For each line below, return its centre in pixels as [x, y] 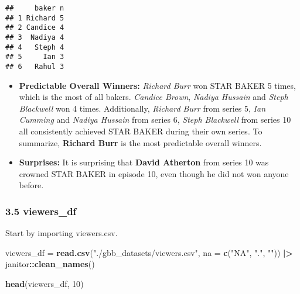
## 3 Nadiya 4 [35, 37]
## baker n [35, 8]
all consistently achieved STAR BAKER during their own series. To [141, 131]
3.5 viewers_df [41, 211]
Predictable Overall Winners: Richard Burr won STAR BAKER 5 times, [157, 85]
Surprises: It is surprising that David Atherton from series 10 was [144, 162]
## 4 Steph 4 [35, 47]
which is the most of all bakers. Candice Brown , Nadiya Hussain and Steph [154, 97]
